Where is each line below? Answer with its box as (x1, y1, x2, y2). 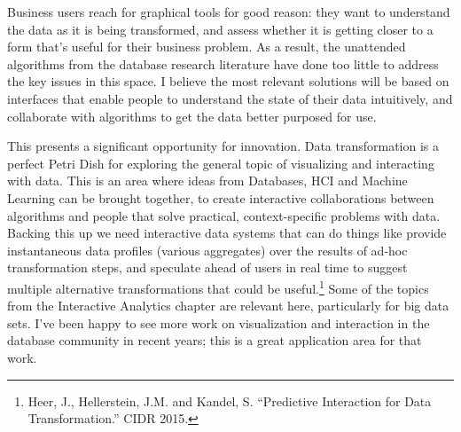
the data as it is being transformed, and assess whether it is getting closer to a (7, 20, 434, 38)
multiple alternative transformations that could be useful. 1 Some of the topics (7, 276, 429, 297)
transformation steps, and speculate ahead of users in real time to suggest (7, 258, 408, 277)
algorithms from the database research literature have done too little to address (7, 54, 439, 73)
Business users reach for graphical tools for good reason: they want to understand (7, 3, 450, 20)
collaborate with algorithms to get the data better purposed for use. (7, 106, 377, 125)
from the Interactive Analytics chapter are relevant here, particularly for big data (7, 296, 449, 315)
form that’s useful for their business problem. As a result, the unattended (7, 37, 406, 56)
